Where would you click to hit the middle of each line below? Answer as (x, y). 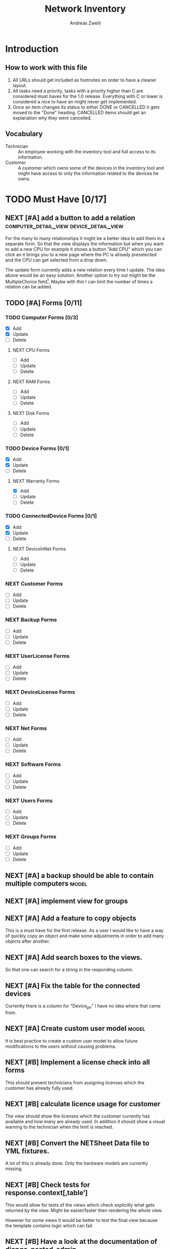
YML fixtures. (27, 1151)
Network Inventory (85, 9)
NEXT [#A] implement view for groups (67, 901)
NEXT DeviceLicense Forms (40, 692)
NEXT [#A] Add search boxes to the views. (74, 957)
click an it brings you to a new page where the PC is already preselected (81, 254)
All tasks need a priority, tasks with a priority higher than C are (78, 91)
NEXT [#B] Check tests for (48, 1185)
